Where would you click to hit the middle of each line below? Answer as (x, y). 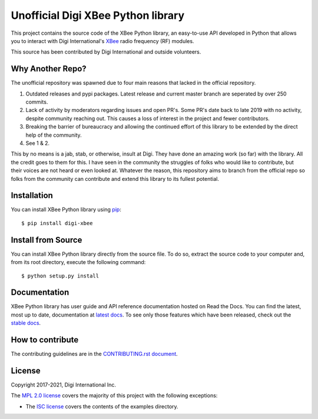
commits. (37, 102)
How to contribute (45, 340)
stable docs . (26, 323)
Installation (32, 195)
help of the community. (54, 135)
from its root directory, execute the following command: (78, 262)
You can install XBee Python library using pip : (66, 210)
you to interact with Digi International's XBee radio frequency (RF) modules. (102, 41)
